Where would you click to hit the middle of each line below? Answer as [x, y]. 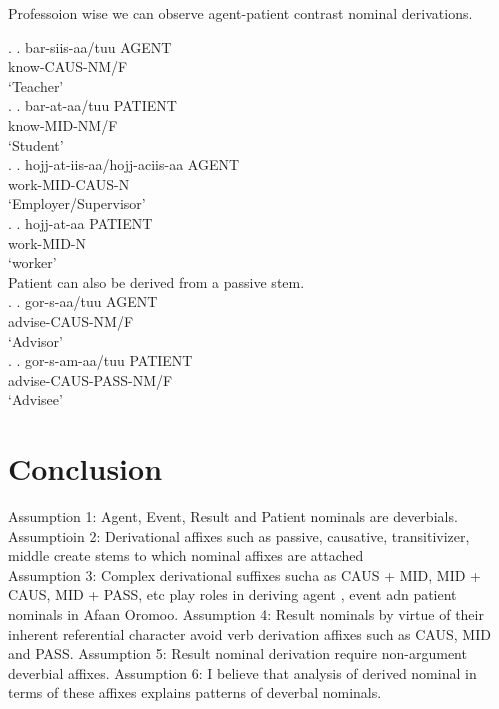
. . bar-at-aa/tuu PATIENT [92, 105]
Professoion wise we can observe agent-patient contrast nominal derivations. [240, 13]
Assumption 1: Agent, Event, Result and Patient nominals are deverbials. [233, 516]
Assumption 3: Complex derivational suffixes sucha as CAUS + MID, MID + [244, 574]
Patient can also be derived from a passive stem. [156, 281]
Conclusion [85, 468]
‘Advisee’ [35, 399]
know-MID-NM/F [63, 124]
